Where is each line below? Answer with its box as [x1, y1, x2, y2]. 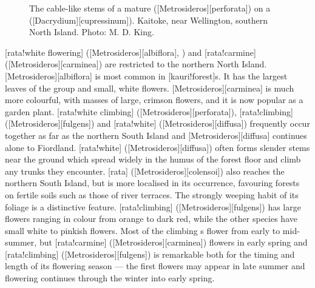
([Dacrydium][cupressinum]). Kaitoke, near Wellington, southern [29, 13, 268, 26]
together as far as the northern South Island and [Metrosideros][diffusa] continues [5, 129, 307, 141]
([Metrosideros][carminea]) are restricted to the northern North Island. [5, 58, 267, 70]
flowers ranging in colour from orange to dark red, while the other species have [5, 212, 297, 225]
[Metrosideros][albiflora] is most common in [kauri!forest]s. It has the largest [5, 69, 288, 82]
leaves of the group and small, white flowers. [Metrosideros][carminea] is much [5, 81, 294, 94]
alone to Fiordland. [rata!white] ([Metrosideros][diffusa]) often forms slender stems [5, 141, 310, 153]
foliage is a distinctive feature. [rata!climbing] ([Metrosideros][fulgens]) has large [5, 200, 301, 213]
